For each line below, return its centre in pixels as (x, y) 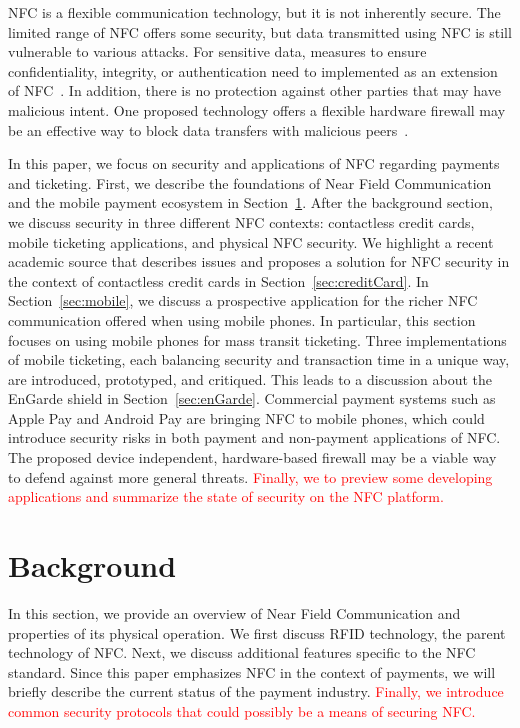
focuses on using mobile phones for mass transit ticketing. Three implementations (257, 339)
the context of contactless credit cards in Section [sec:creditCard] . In (218, 280)
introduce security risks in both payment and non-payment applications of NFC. (254, 437)
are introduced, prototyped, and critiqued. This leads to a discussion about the (250, 378)
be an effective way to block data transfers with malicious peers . (208, 129)
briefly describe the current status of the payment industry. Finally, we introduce (256, 691)
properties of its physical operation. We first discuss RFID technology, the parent (257, 632)
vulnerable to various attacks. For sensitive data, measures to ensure (217, 51)
